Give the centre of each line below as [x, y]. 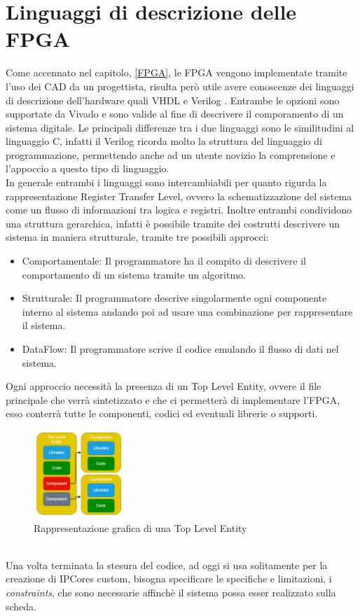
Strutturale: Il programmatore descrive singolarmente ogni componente [174, 298]
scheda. [21, 606]
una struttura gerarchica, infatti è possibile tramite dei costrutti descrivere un [173, 223]
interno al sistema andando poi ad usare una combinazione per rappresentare [187, 311]
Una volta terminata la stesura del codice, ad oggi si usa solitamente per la [167, 565]
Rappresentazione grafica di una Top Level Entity [140, 527]
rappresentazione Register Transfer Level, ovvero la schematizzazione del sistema [179, 196]
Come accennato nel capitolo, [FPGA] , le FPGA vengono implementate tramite [176, 72]
